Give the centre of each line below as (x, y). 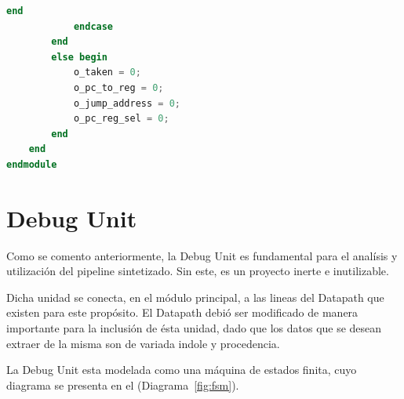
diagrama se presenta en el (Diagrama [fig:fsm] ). (123, 384)
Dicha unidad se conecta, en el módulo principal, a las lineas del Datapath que (195, 297)
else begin (79, 57)
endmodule (32, 164)
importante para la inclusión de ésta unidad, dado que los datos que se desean (194, 328)
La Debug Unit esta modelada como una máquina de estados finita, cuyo (182, 370)
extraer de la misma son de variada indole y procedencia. (143, 343)
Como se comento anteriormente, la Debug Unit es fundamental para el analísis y (202, 255)
